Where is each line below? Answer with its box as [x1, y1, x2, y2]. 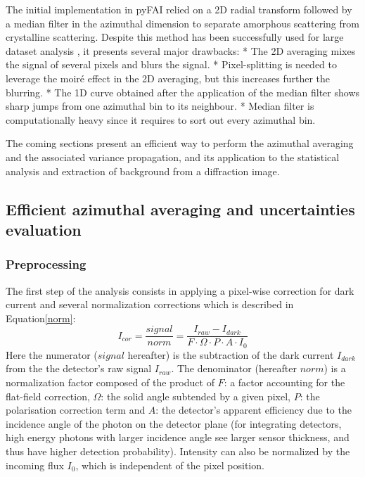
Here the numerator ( [6, 347, 98, 362]
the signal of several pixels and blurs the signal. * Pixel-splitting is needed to [6, 57, 337, 72]
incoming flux [6, 457, 64, 472]
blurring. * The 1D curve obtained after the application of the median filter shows [6, 84, 360, 99]
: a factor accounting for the [224, 375, 345, 389]
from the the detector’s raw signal [6, 361, 152, 376]
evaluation [6, 218, 82, 240]
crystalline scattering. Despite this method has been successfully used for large [6, 30, 344, 44]
